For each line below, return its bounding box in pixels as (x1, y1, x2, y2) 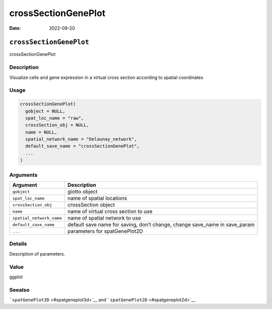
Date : (9, 25, 21, 31)
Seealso (9, 286, 30, 293)
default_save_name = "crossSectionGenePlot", (25, 143, 140, 149)
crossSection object (67, 201, 115, 208)
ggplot (9, 274, 23, 280)
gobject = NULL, (25, 108, 65, 114)
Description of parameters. (9, 251, 65, 257)
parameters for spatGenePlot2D (67, 228, 143, 235)
